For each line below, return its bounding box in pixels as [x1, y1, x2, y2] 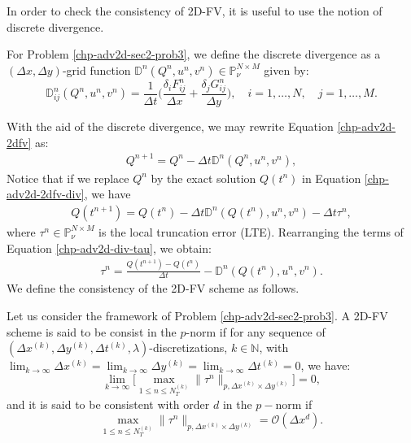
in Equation [302, 169, 361, 186]
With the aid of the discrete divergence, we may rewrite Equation [7, 118, 334, 135]
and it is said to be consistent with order [7, 395, 210, 412]
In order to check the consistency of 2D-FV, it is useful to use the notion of [7, 2, 383, 19]
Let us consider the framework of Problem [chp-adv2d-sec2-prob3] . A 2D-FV [7, 306, 388, 324]
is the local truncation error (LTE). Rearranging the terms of [98, 223, 404, 240]
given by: [264, 61, 309, 78]
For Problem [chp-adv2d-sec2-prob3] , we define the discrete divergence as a [7, 46, 381, 63]
